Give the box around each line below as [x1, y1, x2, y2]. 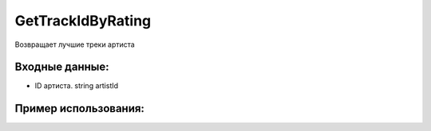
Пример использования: [14, 102, 145, 115]
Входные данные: [14, 60, 109, 74]
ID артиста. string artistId [34, 81, 119, 91]
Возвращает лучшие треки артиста [14, 40, 135, 49]
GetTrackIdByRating [14, 12, 152, 29]
